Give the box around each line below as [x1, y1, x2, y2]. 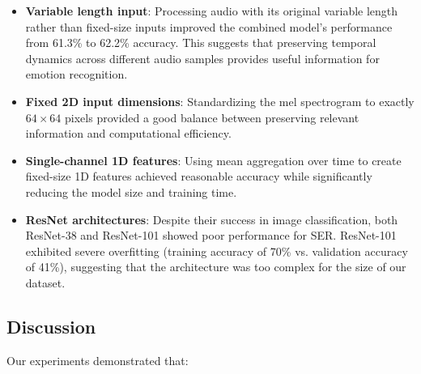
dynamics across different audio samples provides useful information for [25, 49, 380, 66]
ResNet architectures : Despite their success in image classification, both [25, 210, 398, 227]
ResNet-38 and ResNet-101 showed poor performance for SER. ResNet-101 [25, 227, 397, 244]
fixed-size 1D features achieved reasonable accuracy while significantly [25, 168, 372, 185]
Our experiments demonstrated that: [6, 351, 189, 368]
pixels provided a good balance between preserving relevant [65, 108, 359, 125]
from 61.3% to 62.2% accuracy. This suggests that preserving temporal [25, 34, 376, 51]
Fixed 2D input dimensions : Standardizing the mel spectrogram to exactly [25, 92, 415, 109]
